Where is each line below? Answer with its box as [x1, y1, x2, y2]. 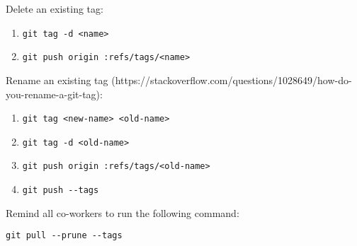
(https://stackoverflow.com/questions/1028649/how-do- [111, 72, 352, 87]
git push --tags [22, 185, 99, 196]
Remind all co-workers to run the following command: [6, 205, 239, 220]
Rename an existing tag [6, 72, 108, 87]
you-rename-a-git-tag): [6, 86, 103, 101]
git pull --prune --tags [6, 230, 123, 241]
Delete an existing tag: [6, 1, 103, 16]
